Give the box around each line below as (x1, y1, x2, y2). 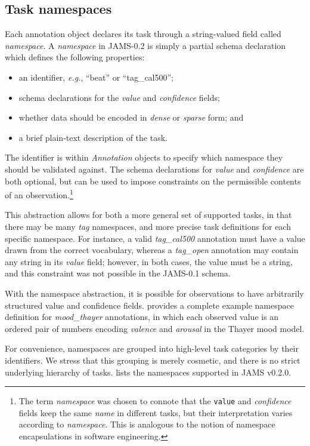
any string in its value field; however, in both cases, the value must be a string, (5, 255, 293, 267)
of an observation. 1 (5, 187, 73, 201)
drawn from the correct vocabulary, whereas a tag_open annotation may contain (5, 244, 299, 256)
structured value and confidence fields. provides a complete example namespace (5, 299, 294, 311)
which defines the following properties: (5, 51, 145, 63)
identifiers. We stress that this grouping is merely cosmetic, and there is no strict (5, 353, 300, 366)
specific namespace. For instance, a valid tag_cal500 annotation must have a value (5, 232, 305, 244)
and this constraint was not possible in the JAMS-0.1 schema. (5, 267, 231, 279)
